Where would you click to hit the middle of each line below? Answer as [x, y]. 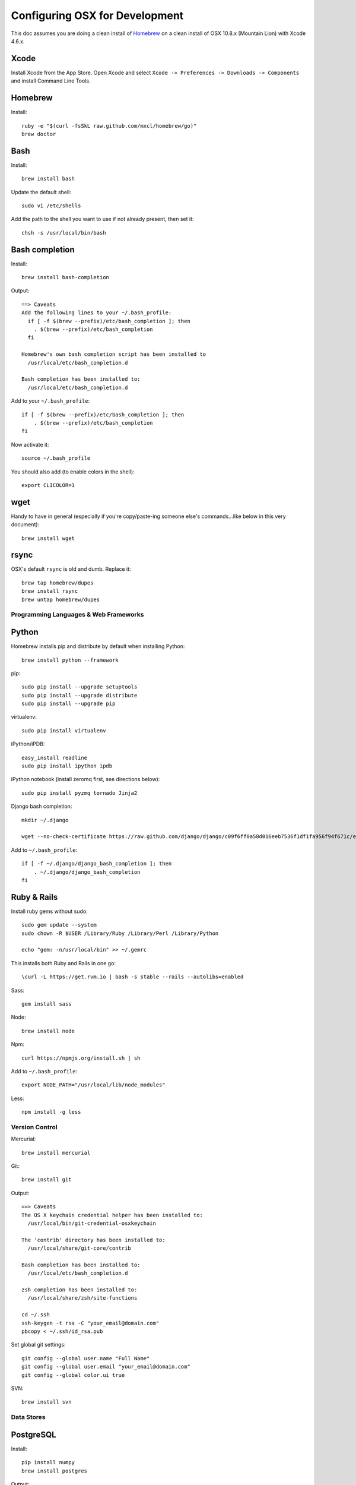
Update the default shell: [41, 192]
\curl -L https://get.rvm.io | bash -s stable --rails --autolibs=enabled [133, 977]
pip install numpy [48, 1462]
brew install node [48, 1031]
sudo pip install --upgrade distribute [80, 695]
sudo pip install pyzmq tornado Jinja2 [80, 793]
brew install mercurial [56, 1153]
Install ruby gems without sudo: [50, 911]
